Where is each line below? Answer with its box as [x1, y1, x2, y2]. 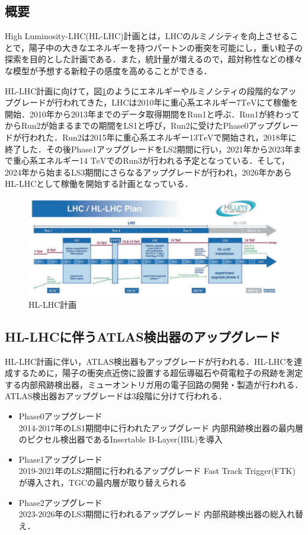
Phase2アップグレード [18, 496, 102, 508]
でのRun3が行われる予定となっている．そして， [106, 154, 290, 167]
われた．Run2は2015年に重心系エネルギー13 [29, 130, 198, 143]
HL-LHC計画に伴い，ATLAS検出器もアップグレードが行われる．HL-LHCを [5, 355, 294, 367]
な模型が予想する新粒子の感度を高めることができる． [5, 64, 212, 77]
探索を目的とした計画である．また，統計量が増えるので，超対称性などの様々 [5, 53, 303, 65]
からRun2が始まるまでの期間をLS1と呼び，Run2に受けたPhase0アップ [5, 119, 274, 132]
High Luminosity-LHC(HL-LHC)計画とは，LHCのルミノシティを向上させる [5, 30, 290, 42]
